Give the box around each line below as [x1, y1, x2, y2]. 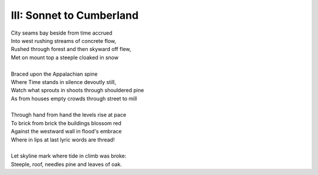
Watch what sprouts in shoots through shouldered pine [11, 87, 144, 94]
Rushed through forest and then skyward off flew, [11, 46, 132, 53]
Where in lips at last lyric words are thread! [11, 136, 115, 143]
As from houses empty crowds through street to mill [11, 95, 138, 102]
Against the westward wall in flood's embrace [11, 128, 122, 135]
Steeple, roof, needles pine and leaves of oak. [11, 160, 122, 167]
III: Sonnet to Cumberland [11, 9, 139, 22]
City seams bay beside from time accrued [11, 29, 113, 36]
